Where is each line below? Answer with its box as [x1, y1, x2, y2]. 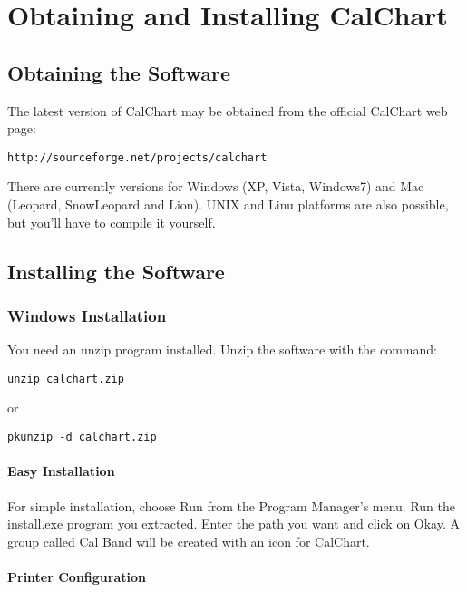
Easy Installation [7, 461, 115, 480]
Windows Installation [7, 304, 167, 326]
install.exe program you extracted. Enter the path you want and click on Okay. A [7, 514, 460, 533]
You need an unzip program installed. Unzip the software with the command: [7, 340, 437, 359]
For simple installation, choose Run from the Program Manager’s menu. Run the [7, 496, 456, 515]
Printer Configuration [7, 567, 146, 586]
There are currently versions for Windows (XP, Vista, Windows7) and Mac [7, 177, 424, 196]
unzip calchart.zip [7, 372, 124, 385]
